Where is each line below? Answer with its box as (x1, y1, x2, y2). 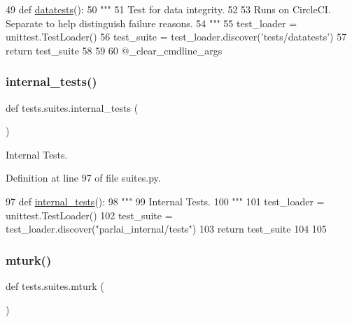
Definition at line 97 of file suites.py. (6, 170, 161, 185)
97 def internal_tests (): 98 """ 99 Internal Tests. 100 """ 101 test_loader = (6, 193, 325, 208)
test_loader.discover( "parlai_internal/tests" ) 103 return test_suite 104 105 (6, 221, 327, 236)
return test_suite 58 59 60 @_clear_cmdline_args (6, 43, 223, 57)
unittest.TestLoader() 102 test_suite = (6, 207, 173, 222)
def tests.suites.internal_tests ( (6, 100, 139, 115)
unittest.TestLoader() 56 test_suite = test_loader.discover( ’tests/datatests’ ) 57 (6, 29, 347, 44)
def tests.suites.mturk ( (6, 278, 104, 293)
